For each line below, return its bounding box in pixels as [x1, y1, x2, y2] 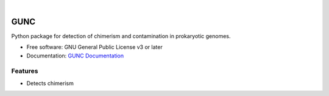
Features [11, 67, 38, 75]
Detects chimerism [26, 79, 74, 87]
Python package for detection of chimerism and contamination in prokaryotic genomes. [11, 32, 231, 39]
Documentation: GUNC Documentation [26, 52, 124, 59]
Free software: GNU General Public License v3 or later [26, 43, 163, 51]
